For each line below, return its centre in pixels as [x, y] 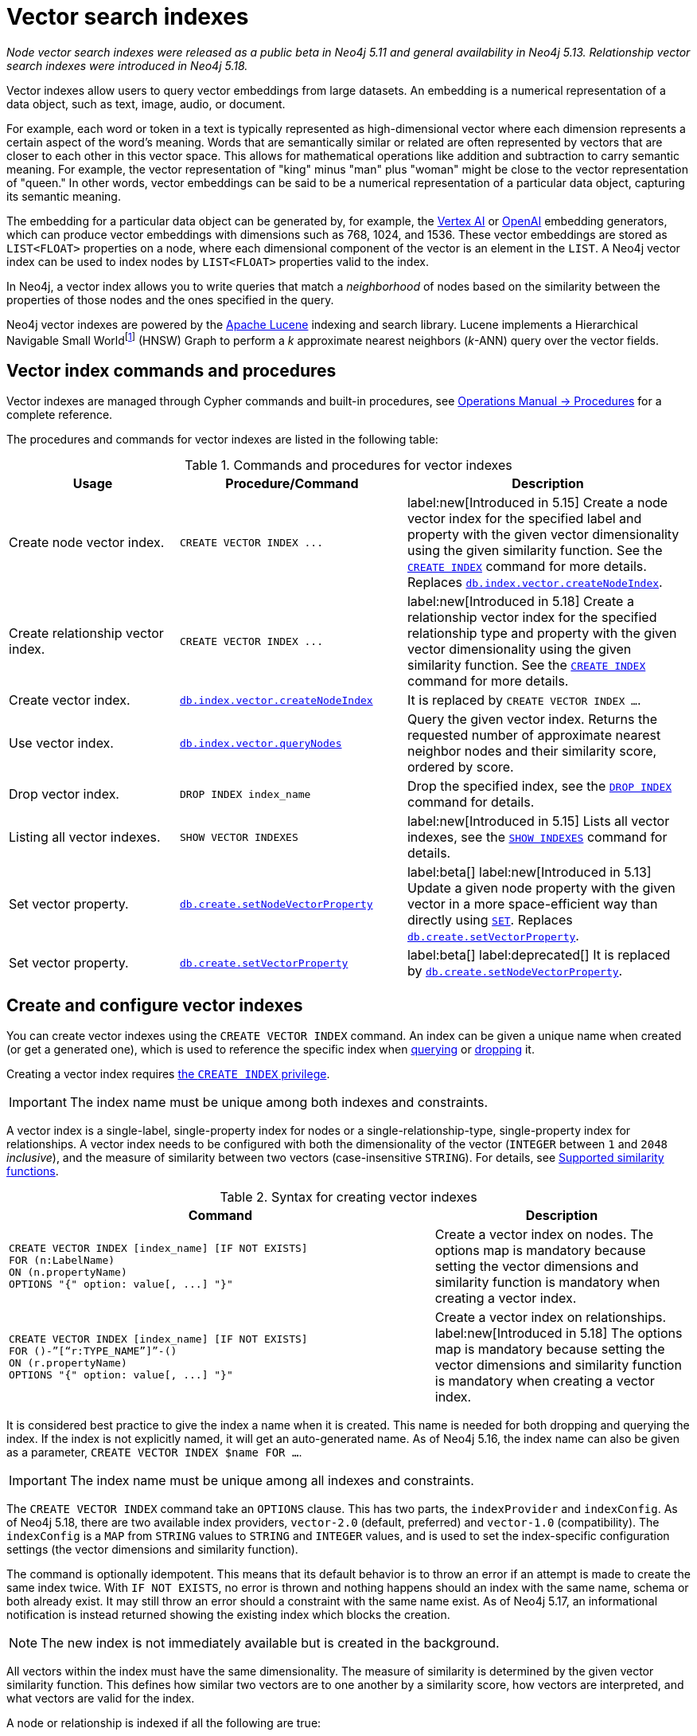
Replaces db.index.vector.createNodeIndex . [535, 583]
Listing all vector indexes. [85, 837]
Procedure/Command [292, 484]
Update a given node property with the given [541, 888]
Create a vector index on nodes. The [544, 1235]
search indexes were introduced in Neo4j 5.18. [127, 65]
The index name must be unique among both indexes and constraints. [279, 1103]
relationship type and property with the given [542, 633]
